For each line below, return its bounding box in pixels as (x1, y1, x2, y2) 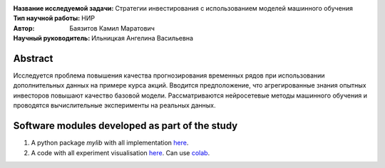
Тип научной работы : (13, 14, 81, 23)
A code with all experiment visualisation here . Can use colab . (31, 148, 210, 157)
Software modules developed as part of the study (13, 120, 238, 132)
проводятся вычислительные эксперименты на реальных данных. (13, 101, 216, 110)
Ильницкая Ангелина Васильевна (91, 34, 194, 43)
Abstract (13, 52, 53, 64)
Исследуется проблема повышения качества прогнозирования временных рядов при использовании (13, 71, 325, 80)
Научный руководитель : (13, 34, 91, 43)
